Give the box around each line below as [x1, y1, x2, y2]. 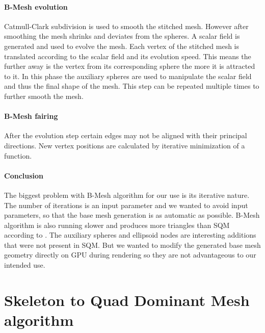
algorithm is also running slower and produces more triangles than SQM [4, 219, 230, 230]
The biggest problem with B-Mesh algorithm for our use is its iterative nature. [4, 189, 250, 200]
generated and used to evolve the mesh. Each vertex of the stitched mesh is [4, 40, 240, 51]
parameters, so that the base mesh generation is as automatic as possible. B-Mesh [4, 210, 260, 220]
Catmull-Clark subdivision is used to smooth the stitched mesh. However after [4, 20, 249, 31]
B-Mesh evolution [4, 1, 68, 12]
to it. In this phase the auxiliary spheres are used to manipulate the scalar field [4, 70, 252, 81]
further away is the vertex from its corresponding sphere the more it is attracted [4, 61, 255, 71]
